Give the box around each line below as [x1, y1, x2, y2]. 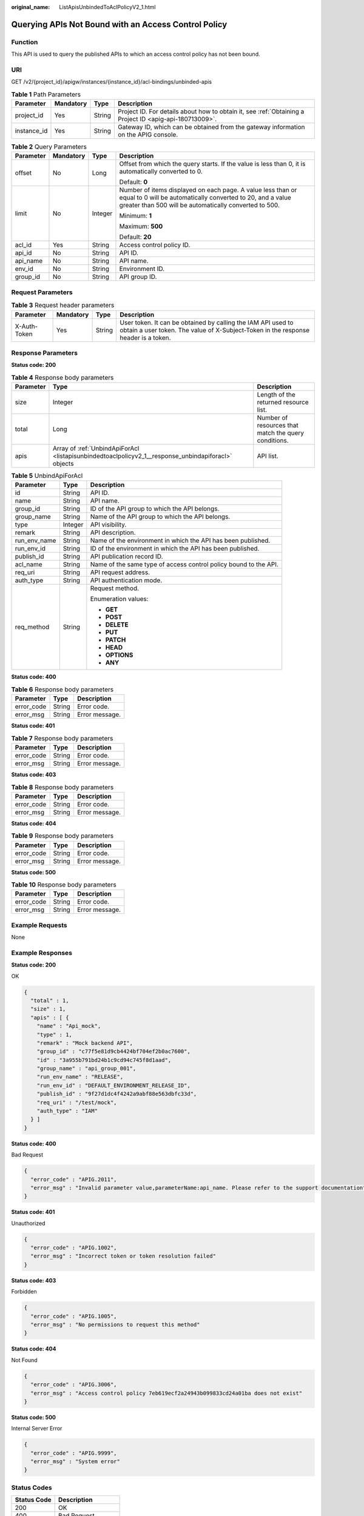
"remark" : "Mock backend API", [36, 1039, 133, 1046]
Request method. [90, 584, 140, 592]
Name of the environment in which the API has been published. [90, 537, 271, 545]
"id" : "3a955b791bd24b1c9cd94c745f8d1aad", [36, 1056, 172, 1064]
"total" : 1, [30, 997, 69, 1004]
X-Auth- [15, 322, 38, 330]
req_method [15, 623, 50, 631]
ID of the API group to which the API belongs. [90, 505, 220, 513]
